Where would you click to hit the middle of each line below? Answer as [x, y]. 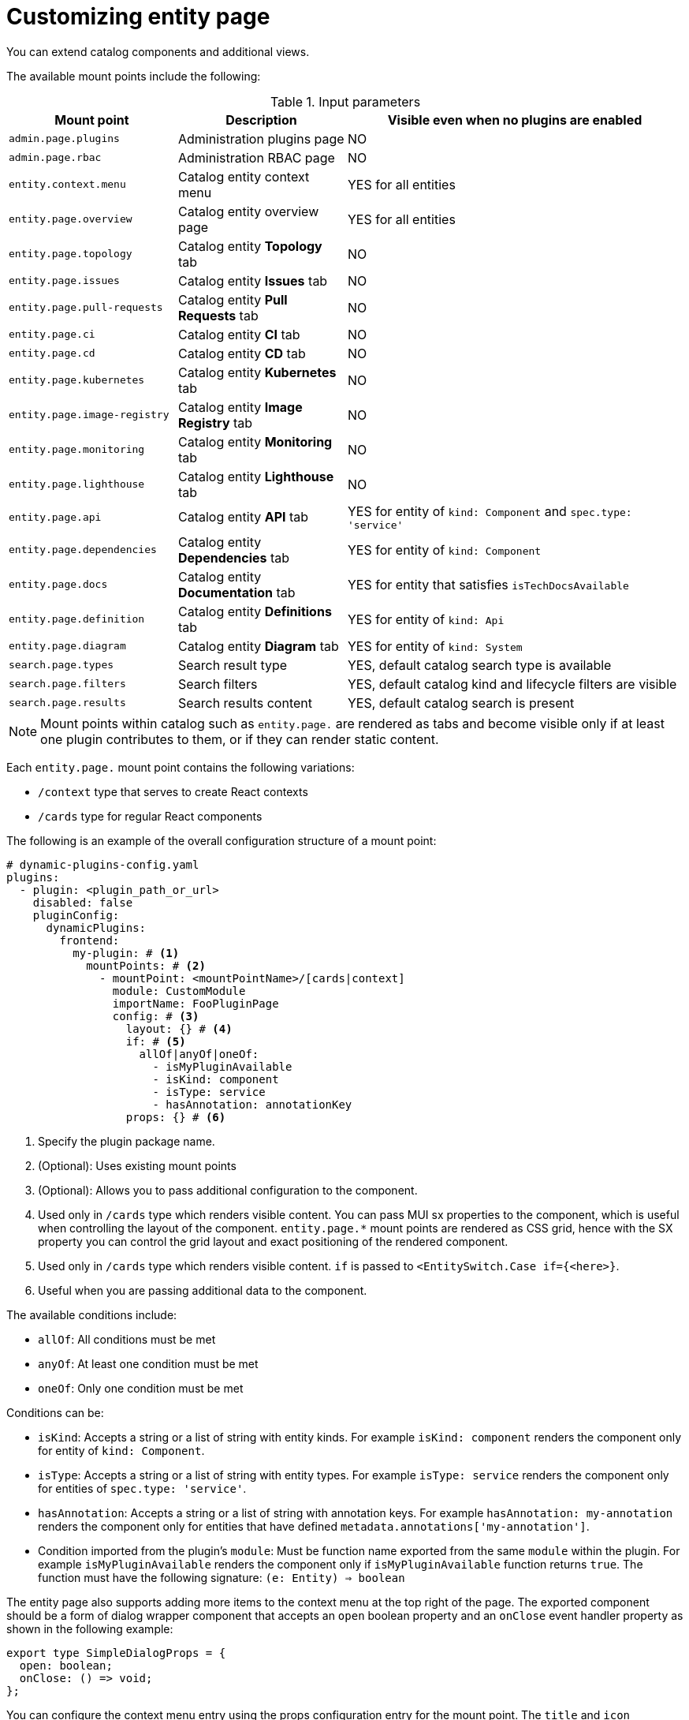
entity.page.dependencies [83, 550]
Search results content [245, 703]
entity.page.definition [77, 619]
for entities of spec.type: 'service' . [142, 1488]
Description [261, 120]
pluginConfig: [76, 915]
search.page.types [61, 665]
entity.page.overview [71, 219]
